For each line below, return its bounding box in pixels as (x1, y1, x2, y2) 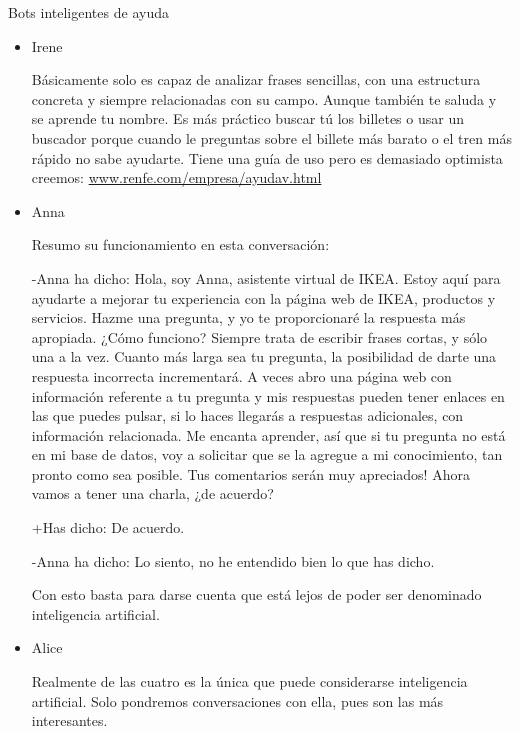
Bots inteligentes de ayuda (8, 2, 169, 22)
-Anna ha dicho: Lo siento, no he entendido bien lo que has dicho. (31, 550, 435, 571)
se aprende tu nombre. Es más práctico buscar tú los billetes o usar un (31, 108, 464, 129)
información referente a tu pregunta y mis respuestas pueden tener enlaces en (31, 385, 505, 406)
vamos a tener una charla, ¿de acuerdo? (31, 483, 274, 504)
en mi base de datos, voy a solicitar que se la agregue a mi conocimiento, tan (31, 444, 503, 465)
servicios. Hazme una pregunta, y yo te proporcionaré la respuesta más (31, 307, 466, 328)
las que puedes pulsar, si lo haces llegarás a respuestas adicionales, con (31, 405, 464, 426)
